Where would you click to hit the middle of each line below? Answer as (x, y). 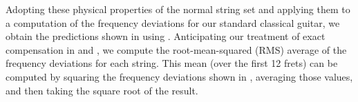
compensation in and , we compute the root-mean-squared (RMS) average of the (176, 49)
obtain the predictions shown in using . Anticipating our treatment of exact (166, 36)
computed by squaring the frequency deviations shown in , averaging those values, (179, 76)
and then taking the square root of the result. (102, 90)
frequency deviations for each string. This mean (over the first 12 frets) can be (172, 63)
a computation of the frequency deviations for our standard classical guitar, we (173, 22)
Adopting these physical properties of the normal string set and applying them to (178, 9)
